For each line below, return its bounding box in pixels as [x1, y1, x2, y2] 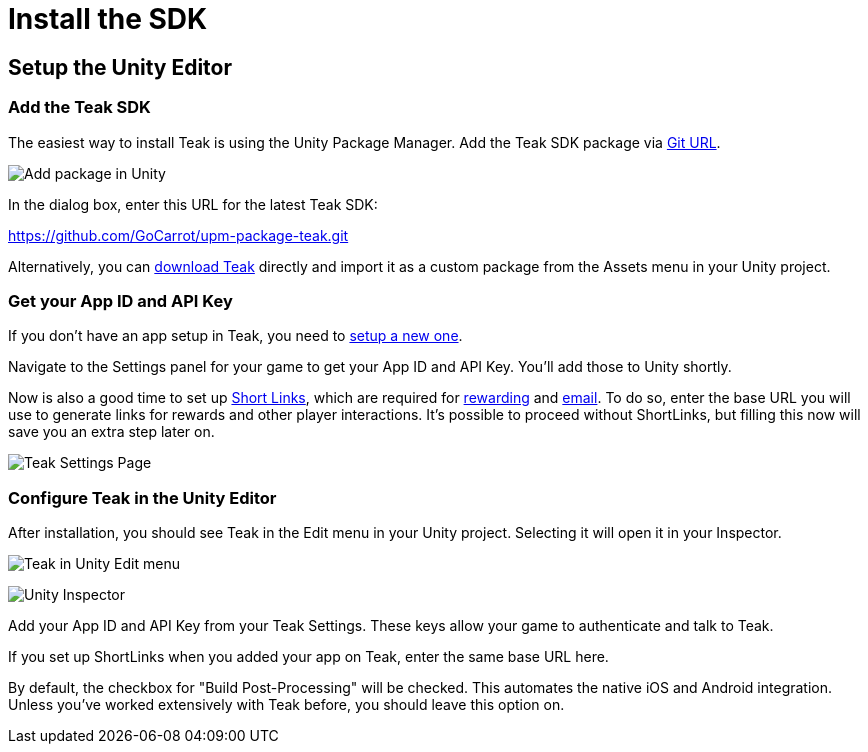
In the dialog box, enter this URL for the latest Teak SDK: [8, 195, 378, 213]
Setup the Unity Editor [8, 54, 233, 80]
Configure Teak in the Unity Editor [8, 487, 277, 508]
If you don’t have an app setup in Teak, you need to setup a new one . [8, 327, 463, 345]
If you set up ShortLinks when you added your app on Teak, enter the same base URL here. [8, 648, 609, 666]
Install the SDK [8, 2, 208, 36]
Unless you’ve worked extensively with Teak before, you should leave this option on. [8, 696, 565, 714]
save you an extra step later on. [8, 423, 215, 441]
